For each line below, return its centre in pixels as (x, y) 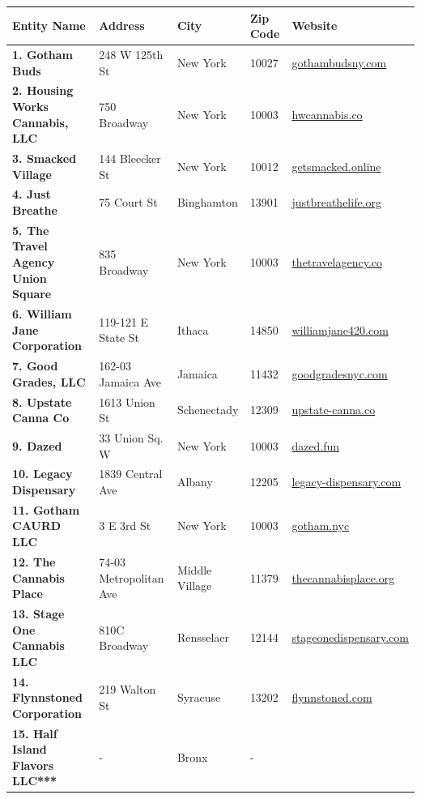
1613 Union (127, 402)
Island (30, 749)
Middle (194, 569)
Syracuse (199, 697)
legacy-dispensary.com (347, 482)
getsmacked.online (336, 166)
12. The (34, 561)
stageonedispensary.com (350, 637)
